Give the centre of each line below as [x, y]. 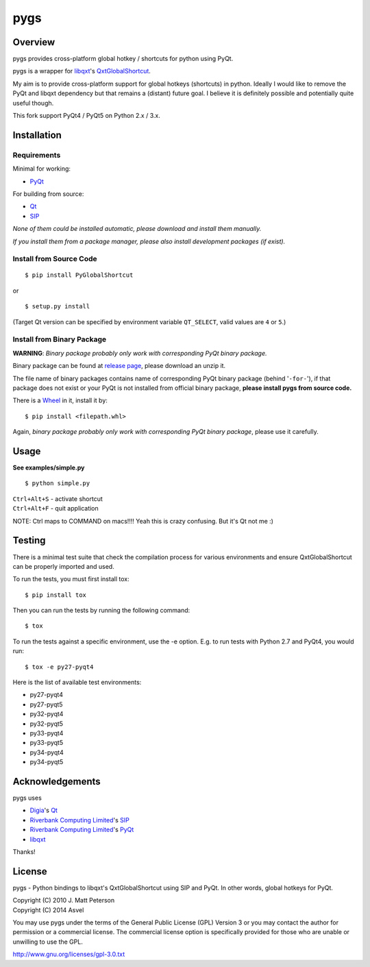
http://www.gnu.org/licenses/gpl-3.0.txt [69, 954]
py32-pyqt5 [47, 724]
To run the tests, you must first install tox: [71, 579]
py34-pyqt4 [47, 752]
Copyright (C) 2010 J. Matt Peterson [64, 901]
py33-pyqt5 [47, 743]
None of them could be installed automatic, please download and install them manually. [137, 229]
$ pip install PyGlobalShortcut [79, 275]
